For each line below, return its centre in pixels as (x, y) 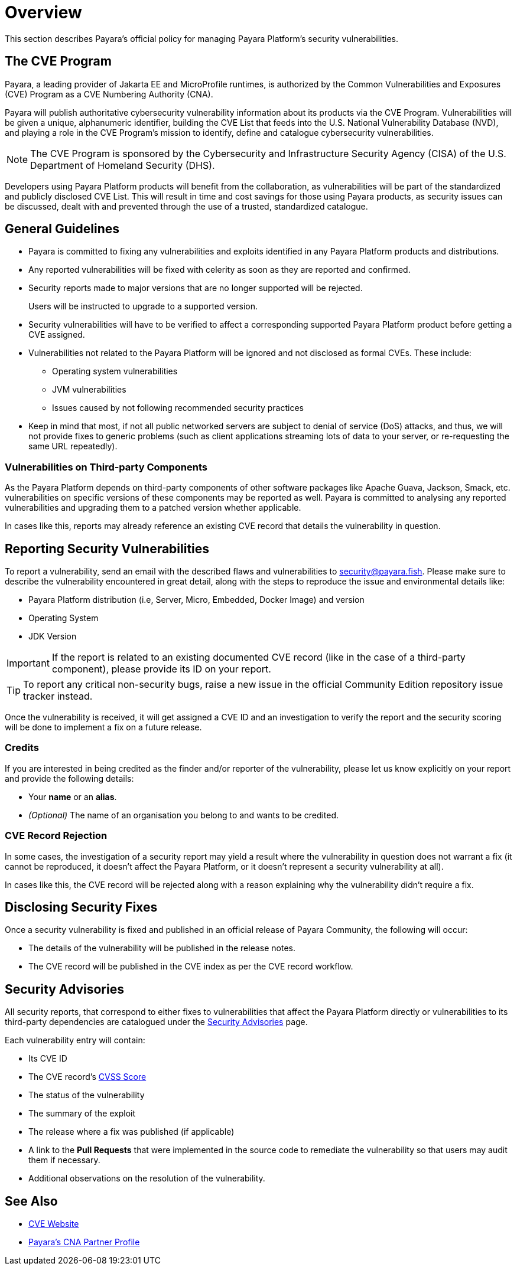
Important (28, 663)
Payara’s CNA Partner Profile (84, 1242)
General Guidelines (62, 229)
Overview (43, 12)
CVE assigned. (57, 335)
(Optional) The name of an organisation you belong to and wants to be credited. (184, 815)
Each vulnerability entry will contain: (75, 1040)
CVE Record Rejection (56, 836)
